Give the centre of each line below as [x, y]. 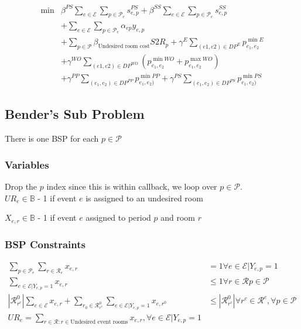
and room [178, 217]
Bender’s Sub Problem [75, 114]
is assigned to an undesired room [144, 198]
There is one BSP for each [52, 138]
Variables [27, 164]
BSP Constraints [45, 244]
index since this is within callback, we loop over [132, 186]
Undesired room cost [124, 46]
